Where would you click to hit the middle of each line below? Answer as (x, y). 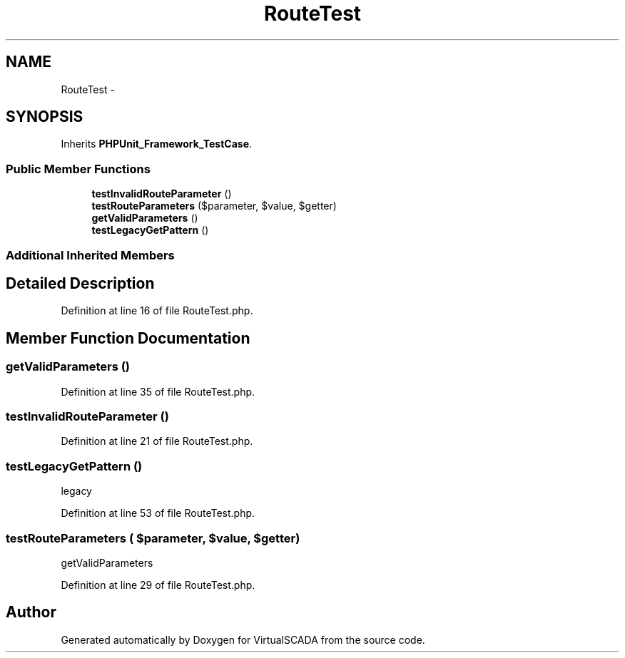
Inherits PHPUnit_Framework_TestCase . (157, 144)
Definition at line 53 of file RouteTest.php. (158, 513)
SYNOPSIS (45, 117)
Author (31, 612)
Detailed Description (80, 283)
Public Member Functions (78, 169)
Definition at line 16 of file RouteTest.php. (157, 311)
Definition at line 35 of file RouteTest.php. (158, 391)
